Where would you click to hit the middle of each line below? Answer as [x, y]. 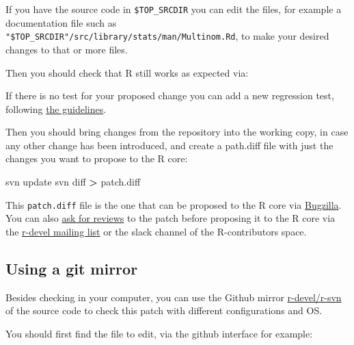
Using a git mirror [72, 268]
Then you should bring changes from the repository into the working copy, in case [177, 132]
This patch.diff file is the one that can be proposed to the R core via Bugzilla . [174, 204]
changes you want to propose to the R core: [97, 158]
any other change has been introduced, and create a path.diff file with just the [169, 145]
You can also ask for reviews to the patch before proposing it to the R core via [171, 218]
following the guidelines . [56, 108]
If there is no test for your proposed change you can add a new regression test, [170, 95]
